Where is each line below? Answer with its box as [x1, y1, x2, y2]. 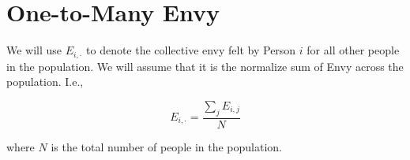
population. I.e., [6, 73, 84, 90]
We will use [6, 42, 62, 58]
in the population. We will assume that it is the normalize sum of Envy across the [6, 58, 404, 74]
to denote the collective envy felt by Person [86, 42, 296, 58]
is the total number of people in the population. [51, 138, 282, 154]
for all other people [307, 42, 400, 58]
